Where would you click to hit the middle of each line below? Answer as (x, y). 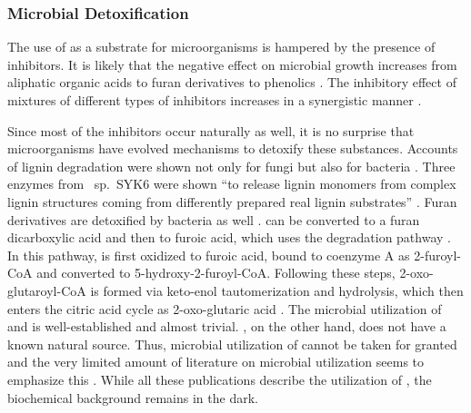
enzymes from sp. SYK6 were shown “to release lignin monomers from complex (232, 184)
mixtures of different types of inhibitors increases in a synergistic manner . (215, 100)
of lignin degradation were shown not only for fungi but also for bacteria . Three (231, 166)
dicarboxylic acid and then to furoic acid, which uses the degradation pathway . (229, 237)
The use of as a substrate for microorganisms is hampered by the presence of (221, 47)
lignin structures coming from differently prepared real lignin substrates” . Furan (232, 201)
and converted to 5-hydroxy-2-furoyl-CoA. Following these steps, (216, 273)
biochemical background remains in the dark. (133, 397)
